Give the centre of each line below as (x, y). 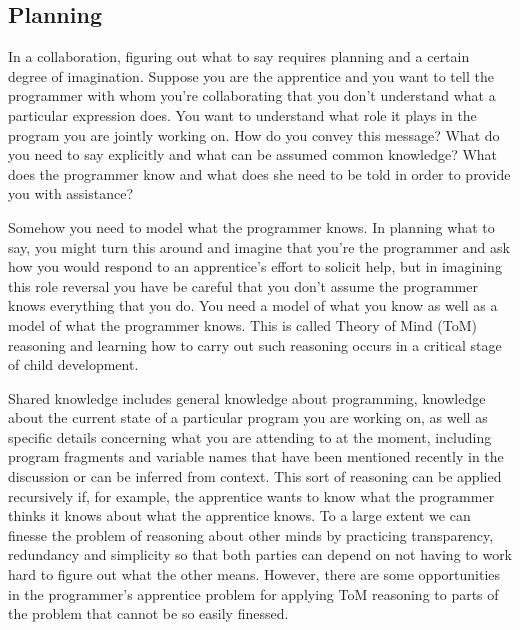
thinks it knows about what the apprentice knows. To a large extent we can (239, 515)
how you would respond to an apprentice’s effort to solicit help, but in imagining (255, 266)
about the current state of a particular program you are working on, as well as (248, 417)
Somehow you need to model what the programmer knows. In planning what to (251, 226)
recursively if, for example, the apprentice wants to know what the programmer (251, 495)
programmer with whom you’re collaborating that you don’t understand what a (252, 95)
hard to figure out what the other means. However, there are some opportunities (254, 574)
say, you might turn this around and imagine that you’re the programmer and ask (259, 246)
